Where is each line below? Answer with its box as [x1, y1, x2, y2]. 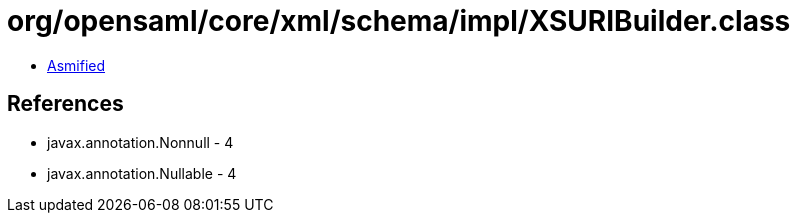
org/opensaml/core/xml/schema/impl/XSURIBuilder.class [7, 4, 791, 38]
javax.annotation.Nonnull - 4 [47, 133, 234, 151]
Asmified [47, 56, 106, 74]
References [7, 91, 124, 117]
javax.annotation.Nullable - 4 [47, 164, 237, 182]
